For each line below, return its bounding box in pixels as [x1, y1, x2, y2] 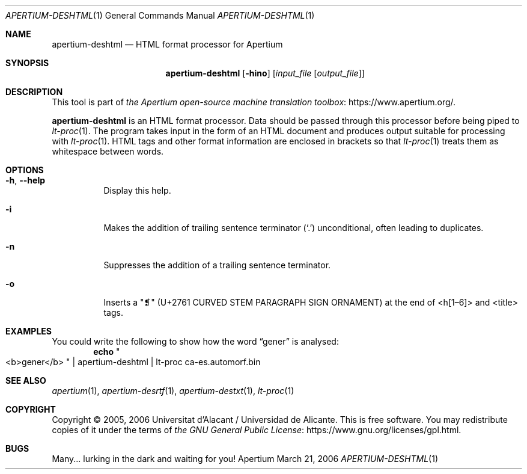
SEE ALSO [5, 375, 46, 386]
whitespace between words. [52, 146, 164, 156]
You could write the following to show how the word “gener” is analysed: [52, 336, 339, 346]
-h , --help [5, 175, 46, 185]
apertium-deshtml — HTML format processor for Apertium [52, 39, 283, 49]
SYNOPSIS [5, 58, 49, 68]
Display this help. [103, 185, 171, 195]
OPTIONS [5, 165, 44, 175]
